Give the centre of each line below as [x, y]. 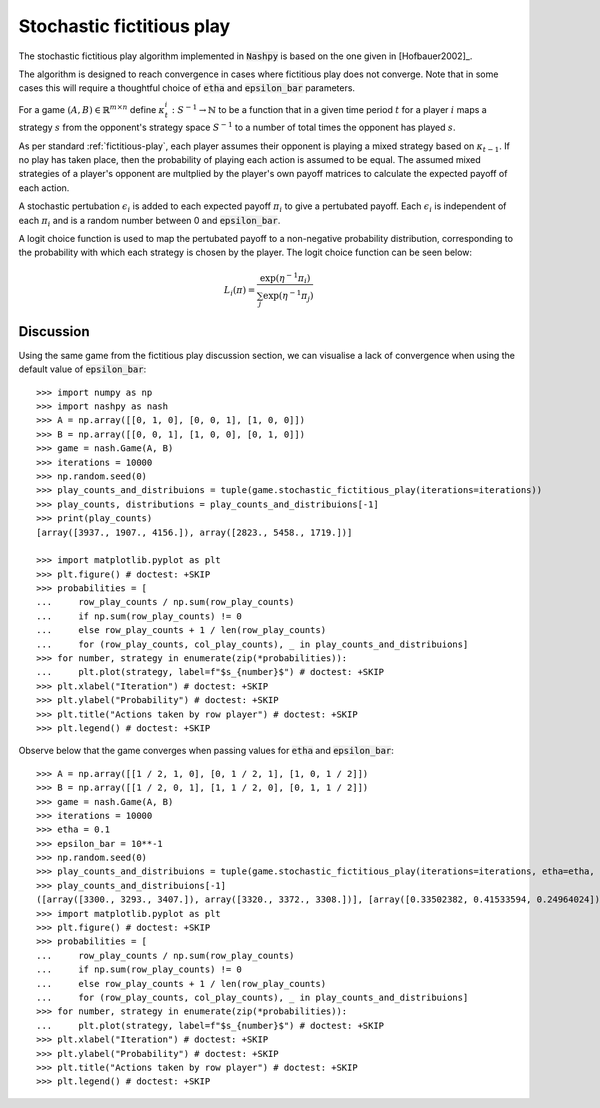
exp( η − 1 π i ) [285, 278]
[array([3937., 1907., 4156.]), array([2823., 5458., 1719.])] [194, 532]
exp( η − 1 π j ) [288, 296]
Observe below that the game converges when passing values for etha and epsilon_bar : [206, 751]
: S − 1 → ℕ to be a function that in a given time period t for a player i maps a [329, 108]
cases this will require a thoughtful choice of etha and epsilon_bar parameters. [186, 88]
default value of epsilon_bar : [82, 369]
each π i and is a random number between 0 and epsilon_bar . [149, 221]
